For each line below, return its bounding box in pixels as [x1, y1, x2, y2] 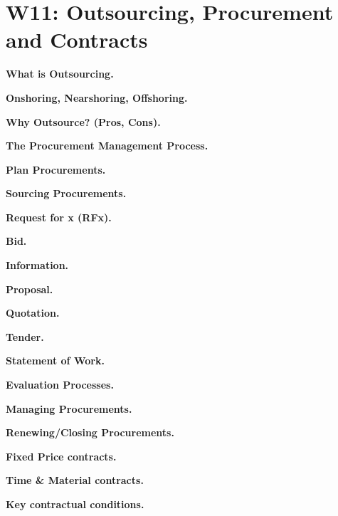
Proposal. [6, 281, 53, 296]
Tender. [6, 329, 44, 344]
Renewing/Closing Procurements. [6, 425, 174, 440]
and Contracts [6, 25, 148, 54]
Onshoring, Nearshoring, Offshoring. [6, 90, 188, 105]
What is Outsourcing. [6, 66, 114, 81]
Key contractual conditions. [6, 497, 144, 511]
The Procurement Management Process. [6, 138, 208, 153]
